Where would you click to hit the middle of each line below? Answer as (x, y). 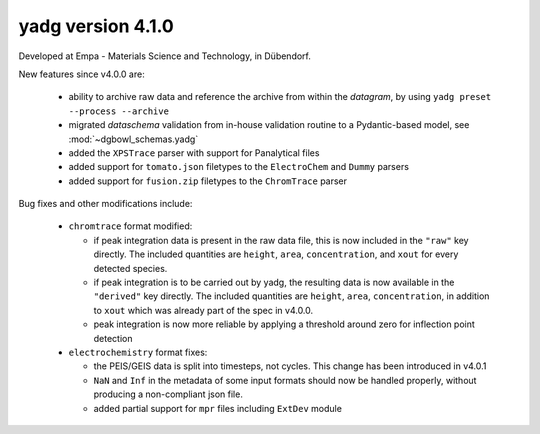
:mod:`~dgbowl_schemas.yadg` (133, 139)
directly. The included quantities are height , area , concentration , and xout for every (276, 254)
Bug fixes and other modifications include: (105, 204)
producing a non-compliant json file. (168, 394)
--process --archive (119, 111)
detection (113, 338)
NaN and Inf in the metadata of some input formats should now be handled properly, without (285, 380)
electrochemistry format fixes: (138, 352)
